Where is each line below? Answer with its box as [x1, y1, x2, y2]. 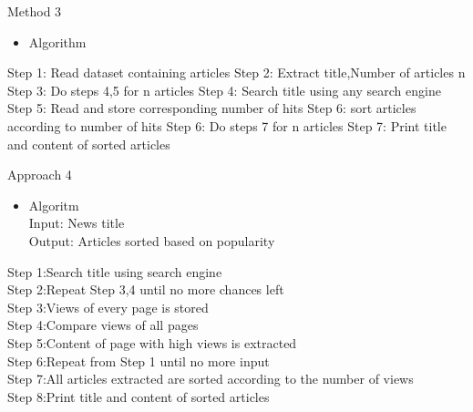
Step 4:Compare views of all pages [7, 315, 199, 335]
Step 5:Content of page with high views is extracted [7, 333, 297, 352]
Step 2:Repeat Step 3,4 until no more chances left [7, 280, 284, 299]
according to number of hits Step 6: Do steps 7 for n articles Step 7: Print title [7, 116, 447, 135]
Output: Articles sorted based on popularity [28, 231, 275, 250]
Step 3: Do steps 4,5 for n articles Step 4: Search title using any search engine [7, 80, 441, 99]
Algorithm [28, 32, 87, 51]
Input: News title [28, 213, 125, 232]
